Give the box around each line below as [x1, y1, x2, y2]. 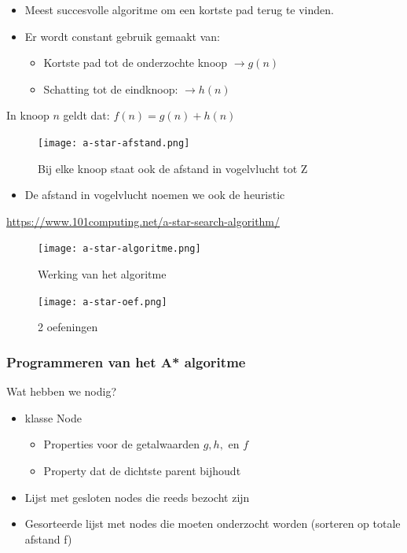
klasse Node [24, 409, 82, 426]
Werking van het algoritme [38, 266, 167, 282]
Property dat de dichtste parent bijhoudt [43, 462, 241, 478]
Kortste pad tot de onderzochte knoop [43, 54, 228, 71]
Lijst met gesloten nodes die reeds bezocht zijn [24, 488, 250, 505]
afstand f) [24, 530, 72, 547]
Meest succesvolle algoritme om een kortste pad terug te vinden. [24, 2, 334, 17]
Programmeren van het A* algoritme [6, 352, 246, 371]
